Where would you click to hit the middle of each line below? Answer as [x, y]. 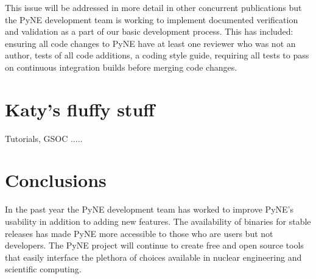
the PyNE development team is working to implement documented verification [152, 19]
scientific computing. [43, 269]
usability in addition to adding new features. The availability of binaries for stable [158, 221]
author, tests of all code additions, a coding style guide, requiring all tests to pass [157, 55]
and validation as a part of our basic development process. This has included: [149, 31]
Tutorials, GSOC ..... [44, 138]
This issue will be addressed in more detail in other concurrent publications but [153, 7]
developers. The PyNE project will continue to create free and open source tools [154, 245]
